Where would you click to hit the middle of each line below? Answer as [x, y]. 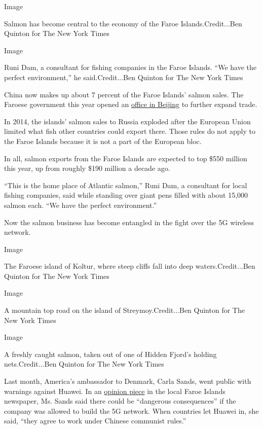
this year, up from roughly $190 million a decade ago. [87, 168]
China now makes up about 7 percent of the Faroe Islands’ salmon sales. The [124, 94]
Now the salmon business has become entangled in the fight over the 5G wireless [129, 222]
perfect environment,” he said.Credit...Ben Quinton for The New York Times [124, 77]
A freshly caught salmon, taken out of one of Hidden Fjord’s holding [110, 354]
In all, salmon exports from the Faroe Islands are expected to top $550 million [126, 158]
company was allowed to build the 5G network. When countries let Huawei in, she [131, 410]
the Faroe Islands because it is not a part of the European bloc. [103, 141]
